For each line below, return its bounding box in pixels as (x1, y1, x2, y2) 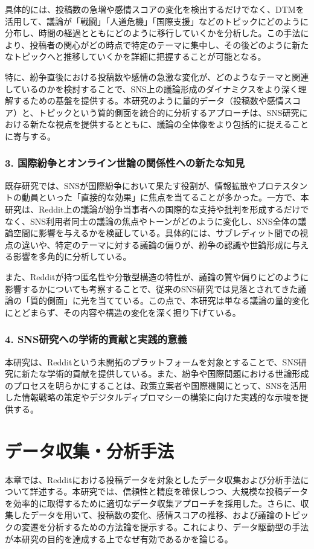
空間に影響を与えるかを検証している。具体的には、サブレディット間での (13, 226, 300, 239)
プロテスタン (257, 179, 308, 191)
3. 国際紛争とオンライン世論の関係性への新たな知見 (5, 155, 245, 170)
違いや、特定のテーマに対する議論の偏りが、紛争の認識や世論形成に (21, 238, 292, 251)
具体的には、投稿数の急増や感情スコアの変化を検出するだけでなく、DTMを (5, 3, 304, 15)
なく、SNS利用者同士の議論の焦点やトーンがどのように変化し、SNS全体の (5, 214, 298, 227)
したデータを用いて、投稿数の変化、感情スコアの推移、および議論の (13, 509, 283, 521)
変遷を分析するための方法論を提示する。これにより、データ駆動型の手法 (21, 520, 309, 533)
